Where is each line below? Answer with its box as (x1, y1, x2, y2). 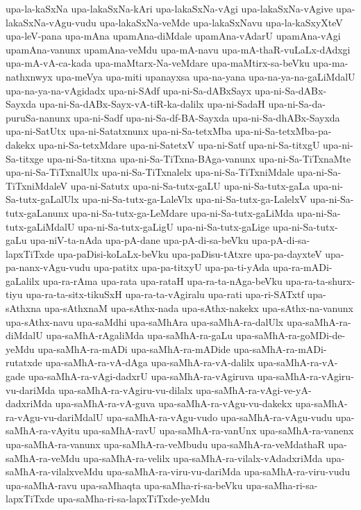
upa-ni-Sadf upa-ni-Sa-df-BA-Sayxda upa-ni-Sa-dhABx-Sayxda (74, 110, 340, 124)
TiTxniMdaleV (6, 178, 68, 192)
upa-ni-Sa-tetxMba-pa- (235, 124, 332, 138)
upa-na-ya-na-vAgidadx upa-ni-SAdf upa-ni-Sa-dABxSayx (6, 83, 252, 97)
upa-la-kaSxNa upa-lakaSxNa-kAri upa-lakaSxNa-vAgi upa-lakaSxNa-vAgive (6, 1, 333, 15)
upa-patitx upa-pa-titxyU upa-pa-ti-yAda (93, 260, 270, 274)
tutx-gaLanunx (6, 205, 69, 220)
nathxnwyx (6, 69, 53, 83)
